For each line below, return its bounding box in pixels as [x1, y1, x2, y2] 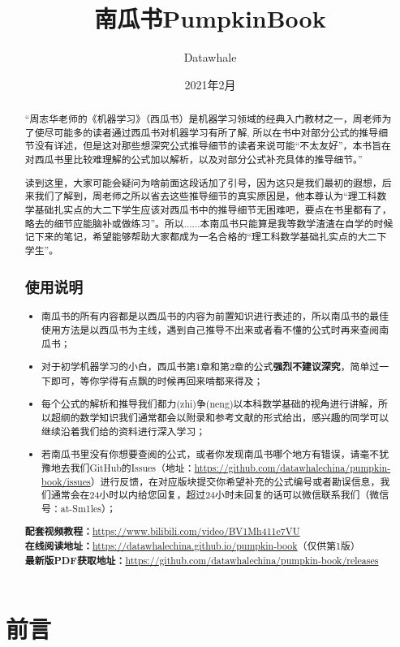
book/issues [41, 474, 91, 488]
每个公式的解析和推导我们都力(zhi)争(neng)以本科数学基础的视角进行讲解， [41, 397, 378, 411]
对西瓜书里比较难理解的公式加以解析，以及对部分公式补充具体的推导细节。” [24, 153, 363, 166]
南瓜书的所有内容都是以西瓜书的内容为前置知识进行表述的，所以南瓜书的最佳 [41, 309, 389, 323]
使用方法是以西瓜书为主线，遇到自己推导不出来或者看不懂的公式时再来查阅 [41, 322, 380, 336]
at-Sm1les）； [60, 501, 116, 515]
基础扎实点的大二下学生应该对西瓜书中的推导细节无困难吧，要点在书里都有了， [34, 202, 392, 216]
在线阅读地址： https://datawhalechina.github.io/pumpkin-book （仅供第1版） [24, 539, 360, 554]
